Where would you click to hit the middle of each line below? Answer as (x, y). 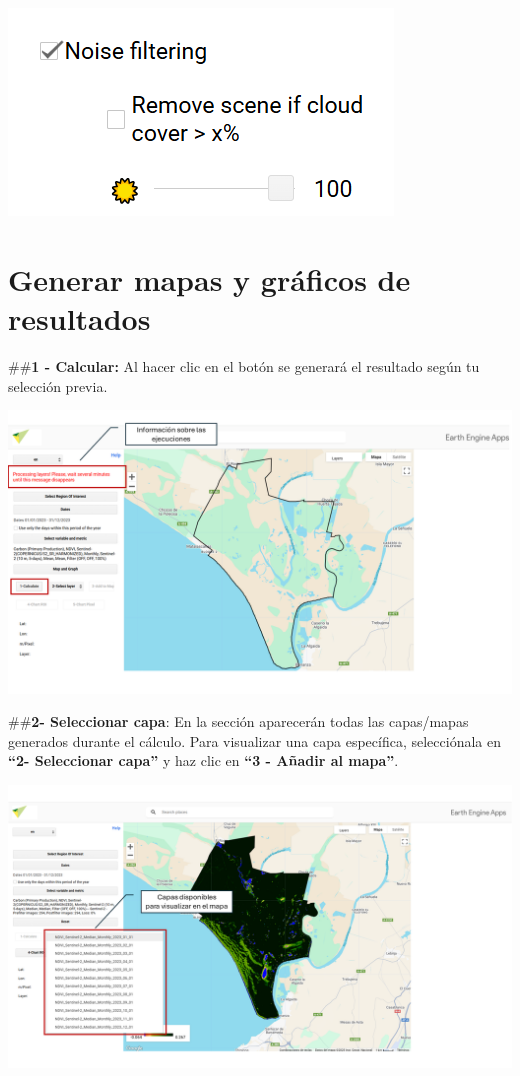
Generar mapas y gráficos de (209, 278)
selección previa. (58, 385)
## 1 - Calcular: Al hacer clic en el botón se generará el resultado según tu (244, 365)
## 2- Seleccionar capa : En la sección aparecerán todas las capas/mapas (238, 721)
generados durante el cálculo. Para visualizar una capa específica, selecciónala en (254, 740)
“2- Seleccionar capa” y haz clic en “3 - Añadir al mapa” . (203, 760)
